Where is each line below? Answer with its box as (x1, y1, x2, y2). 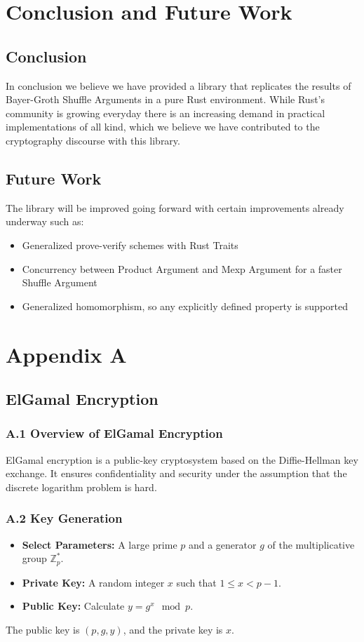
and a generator (188, 537, 257, 551)
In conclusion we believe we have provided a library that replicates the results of (6, 78, 351, 93)
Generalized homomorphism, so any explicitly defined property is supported (22, 298, 348, 313)
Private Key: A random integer (22, 575, 165, 589)
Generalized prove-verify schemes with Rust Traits (22, 237, 238, 252)
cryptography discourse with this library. (6, 133, 180, 147)
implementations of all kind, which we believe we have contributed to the (6, 119, 320, 134)
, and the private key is (123, 622, 223, 636)
